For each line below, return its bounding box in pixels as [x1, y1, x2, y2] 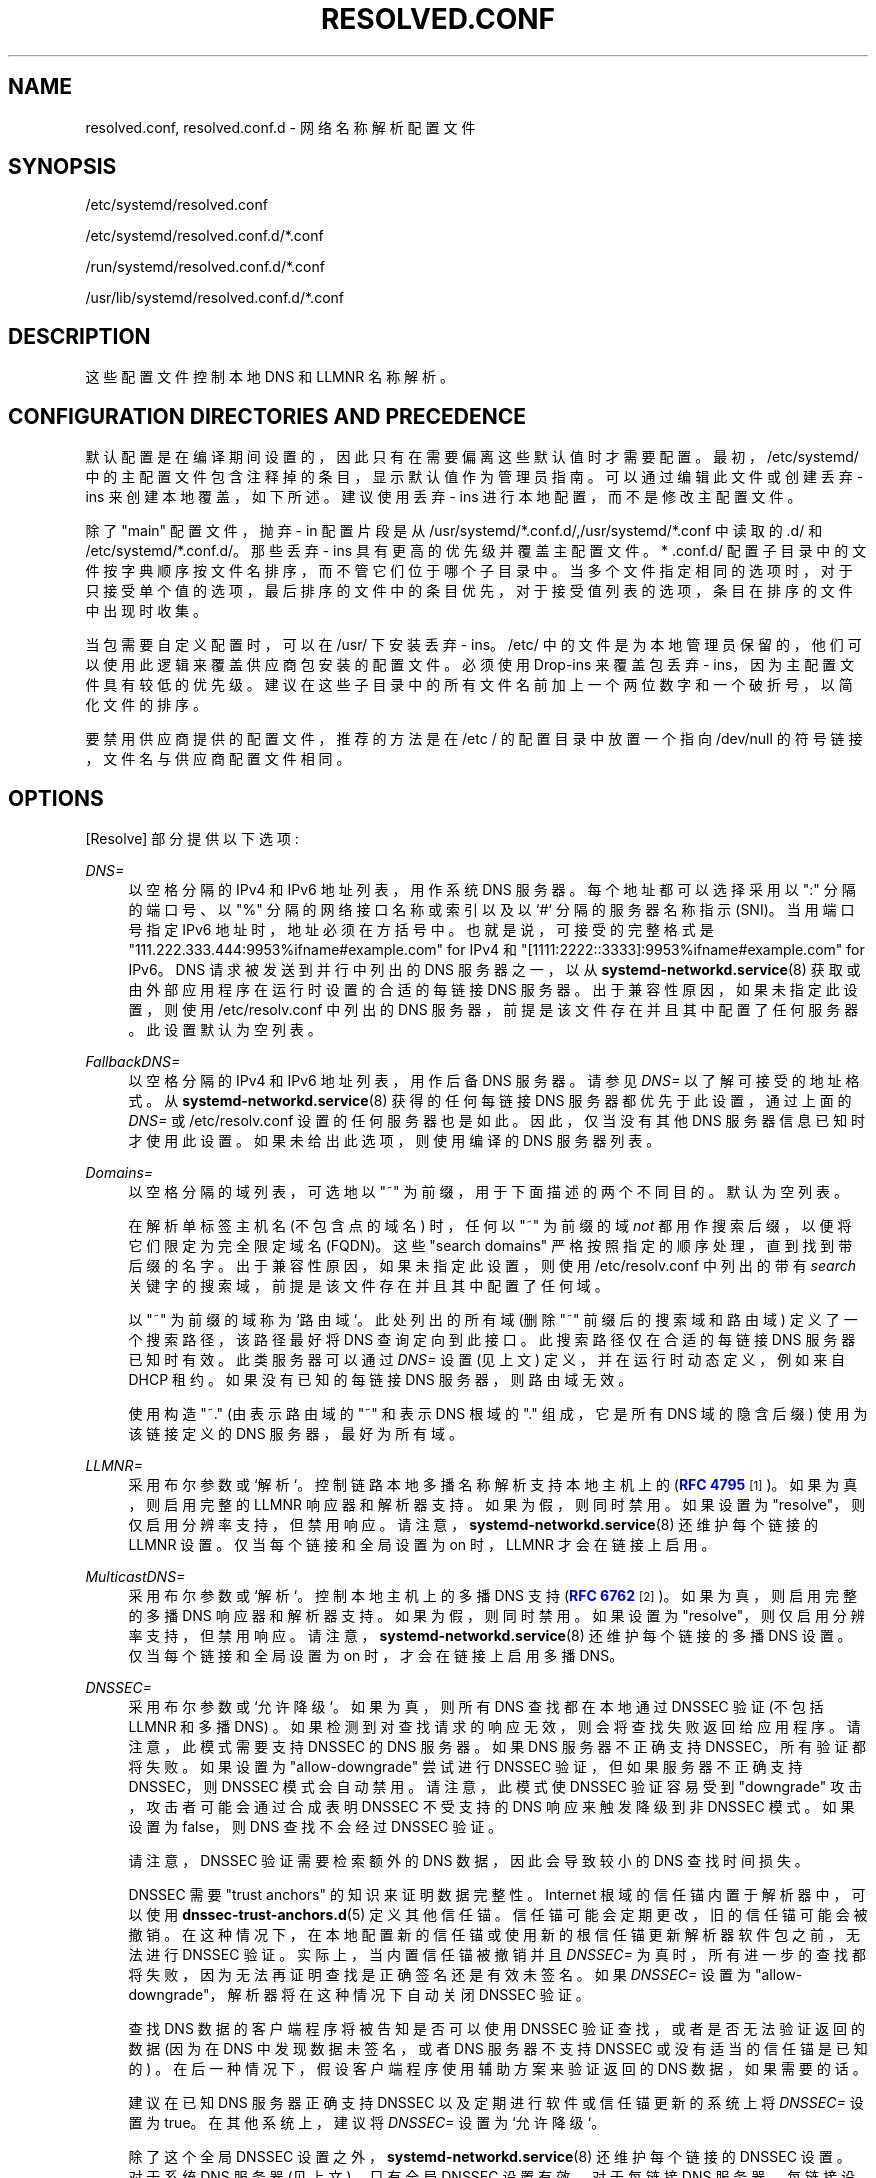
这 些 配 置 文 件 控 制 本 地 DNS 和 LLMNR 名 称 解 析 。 [85, 368, 454, 386]
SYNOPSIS [8, 154, 117, 180]
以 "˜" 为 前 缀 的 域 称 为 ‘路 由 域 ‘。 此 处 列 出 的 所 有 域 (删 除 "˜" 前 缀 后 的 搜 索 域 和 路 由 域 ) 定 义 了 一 [128, 1310, 858, 1328]
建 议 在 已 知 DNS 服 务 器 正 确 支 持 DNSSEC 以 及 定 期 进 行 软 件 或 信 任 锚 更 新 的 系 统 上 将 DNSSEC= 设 [128, 2093, 864, 2111]
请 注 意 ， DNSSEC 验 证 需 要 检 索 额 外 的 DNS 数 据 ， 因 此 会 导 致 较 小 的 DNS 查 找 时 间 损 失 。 [128, 1851, 809, 1869]
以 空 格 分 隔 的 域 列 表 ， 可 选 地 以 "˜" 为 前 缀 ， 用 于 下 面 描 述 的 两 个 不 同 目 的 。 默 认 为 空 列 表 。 [128, 1182, 849, 1200]
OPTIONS [8, 785, 104, 811]
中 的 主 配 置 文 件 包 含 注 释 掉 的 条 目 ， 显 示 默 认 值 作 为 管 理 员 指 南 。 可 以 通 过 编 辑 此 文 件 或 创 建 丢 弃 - [85, 468, 864, 486]
